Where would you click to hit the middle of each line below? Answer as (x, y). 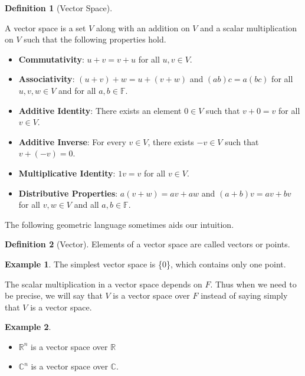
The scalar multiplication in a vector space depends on (104, 284)
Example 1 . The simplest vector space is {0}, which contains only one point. (145, 264)
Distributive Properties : (68, 193)
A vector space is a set (45, 27)
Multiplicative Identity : (67, 173)
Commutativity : (51, 59)
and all (86, 205)
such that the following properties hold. (95, 39)
